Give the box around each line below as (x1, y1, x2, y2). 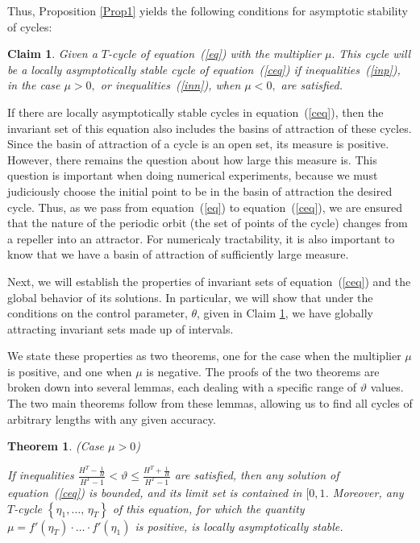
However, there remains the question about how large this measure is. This (7, 151, 377, 168)
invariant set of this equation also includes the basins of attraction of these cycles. (7, 119, 412, 136)
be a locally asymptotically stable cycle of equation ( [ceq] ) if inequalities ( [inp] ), (7, 60, 401, 77)
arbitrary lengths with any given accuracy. (7, 410, 216, 427)
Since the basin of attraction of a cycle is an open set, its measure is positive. (7, 135, 389, 152)
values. (370, 379, 404, 396)
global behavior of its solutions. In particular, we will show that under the (7, 288, 373, 305)
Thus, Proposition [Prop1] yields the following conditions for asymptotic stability (7, 2, 408, 19)
